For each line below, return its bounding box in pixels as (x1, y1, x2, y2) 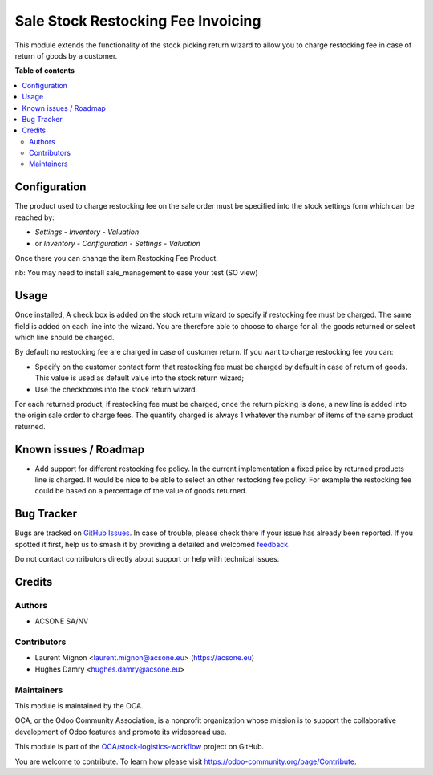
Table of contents (14, 66, 75, 75)
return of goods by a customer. (14, 51, 118, 60)
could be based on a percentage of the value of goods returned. (34, 486, 248, 496)
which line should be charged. (14, 333, 115, 342)
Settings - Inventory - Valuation (34, 227, 140, 237)
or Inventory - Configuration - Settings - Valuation (34, 238, 200, 248)
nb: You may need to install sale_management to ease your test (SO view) (14, 268, 258, 278)
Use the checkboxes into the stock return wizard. (34, 384, 198, 394)
